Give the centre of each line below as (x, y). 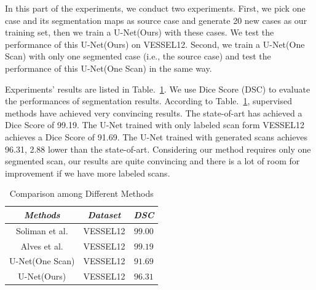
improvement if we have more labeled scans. (88, 173)
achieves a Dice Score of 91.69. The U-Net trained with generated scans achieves (156, 136)
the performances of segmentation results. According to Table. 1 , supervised (148, 101)
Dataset (104, 214)
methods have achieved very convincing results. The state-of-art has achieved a (154, 113)
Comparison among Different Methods (81, 193)
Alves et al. (42, 246)
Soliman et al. (42, 230)
